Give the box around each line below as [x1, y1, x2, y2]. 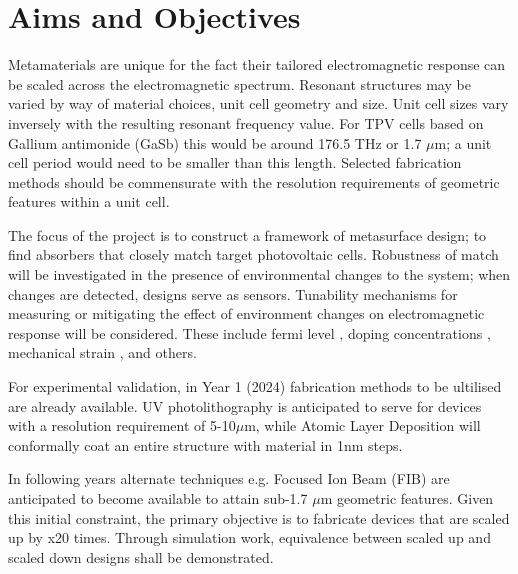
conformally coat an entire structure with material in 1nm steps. [8, 434, 403, 455]
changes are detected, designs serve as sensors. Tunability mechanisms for [8, 283, 458, 304]
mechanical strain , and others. [8, 342, 197, 363]
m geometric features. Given [320, 488, 494, 508]
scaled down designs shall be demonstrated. [8, 546, 274, 567]
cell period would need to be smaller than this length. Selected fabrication [8, 152, 462, 173]
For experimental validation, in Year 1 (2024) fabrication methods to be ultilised [8, 376, 502, 397]
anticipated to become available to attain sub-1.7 [8, 488, 308, 508]
